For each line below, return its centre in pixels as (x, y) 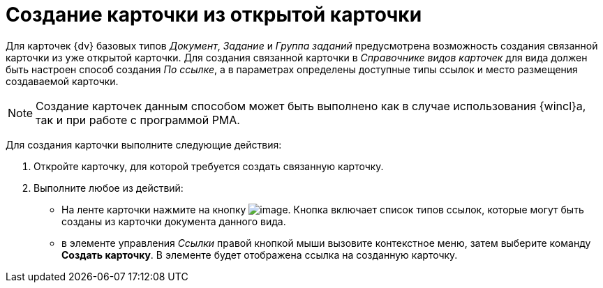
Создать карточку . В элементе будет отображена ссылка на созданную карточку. (260, 255)
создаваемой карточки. (62, 81)
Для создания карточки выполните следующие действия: (144, 144)
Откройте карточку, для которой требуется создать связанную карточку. (209, 166)
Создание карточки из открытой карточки (214, 15)
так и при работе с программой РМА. (138, 120)
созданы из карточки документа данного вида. (174, 221)
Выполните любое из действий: (109, 188)
